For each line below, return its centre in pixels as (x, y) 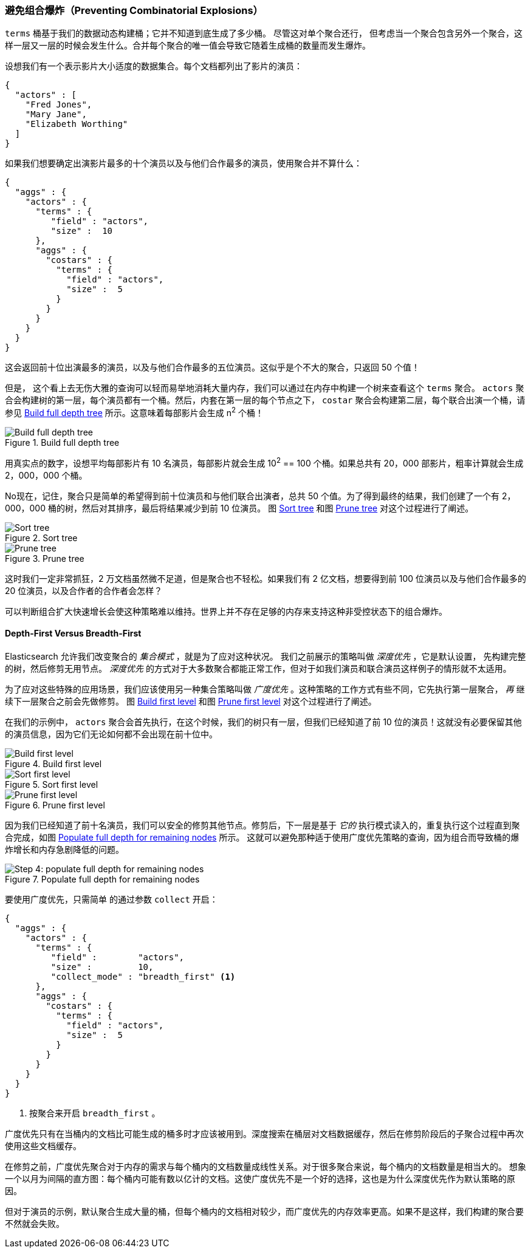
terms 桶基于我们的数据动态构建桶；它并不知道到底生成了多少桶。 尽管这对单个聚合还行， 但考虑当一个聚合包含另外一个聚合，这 (264, 33)
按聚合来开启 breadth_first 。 (95, 1113)
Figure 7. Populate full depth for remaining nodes (102, 879)
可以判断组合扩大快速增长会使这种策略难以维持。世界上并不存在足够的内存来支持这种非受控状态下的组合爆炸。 (226, 611)
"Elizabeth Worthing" (77, 124)
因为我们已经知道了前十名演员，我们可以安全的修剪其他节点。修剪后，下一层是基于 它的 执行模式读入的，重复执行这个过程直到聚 (262, 825)
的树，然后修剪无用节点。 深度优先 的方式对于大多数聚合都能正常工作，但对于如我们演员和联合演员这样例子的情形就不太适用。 (258, 668)
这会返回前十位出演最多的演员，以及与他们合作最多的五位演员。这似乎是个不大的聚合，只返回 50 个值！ (213, 367)
